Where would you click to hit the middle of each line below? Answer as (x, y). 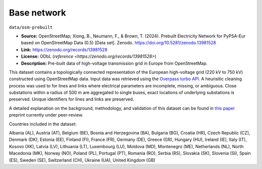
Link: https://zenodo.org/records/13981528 (64, 50)
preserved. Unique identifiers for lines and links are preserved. (72, 99)
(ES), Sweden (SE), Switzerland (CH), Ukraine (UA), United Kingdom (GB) (82, 160)
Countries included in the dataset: (43, 124)
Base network (38, 13)
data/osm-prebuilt (31, 27)
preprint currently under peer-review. (46, 115)
